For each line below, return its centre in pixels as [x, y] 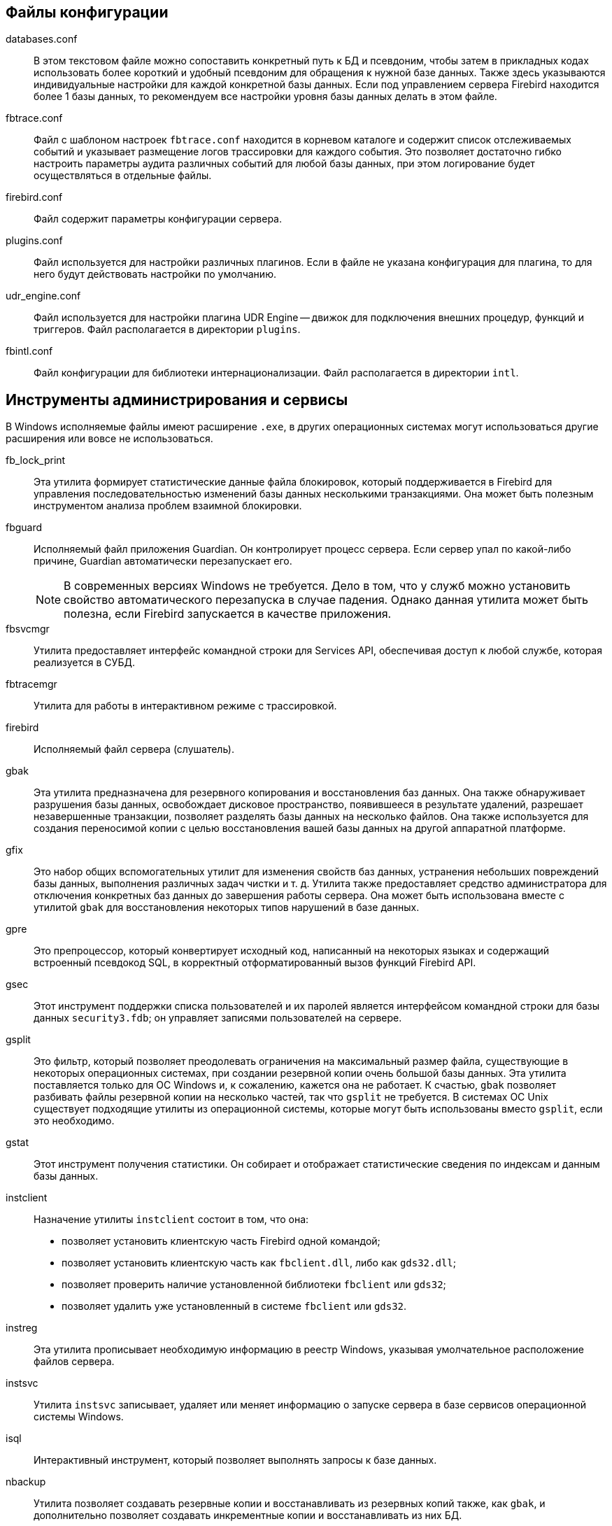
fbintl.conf [29, 351]
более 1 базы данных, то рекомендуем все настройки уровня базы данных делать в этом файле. [265, 97]
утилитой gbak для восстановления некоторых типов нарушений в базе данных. [227, 907]
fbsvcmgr [28, 629]
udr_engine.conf [43, 296]
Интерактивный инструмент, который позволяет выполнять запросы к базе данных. [235, 1460]
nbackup [26, 1482]
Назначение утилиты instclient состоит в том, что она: [171, 1220]
